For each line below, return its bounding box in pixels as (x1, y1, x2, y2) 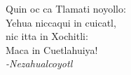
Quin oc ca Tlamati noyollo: (6, 1, 126, 15)
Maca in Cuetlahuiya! (6, 42, 98, 57)
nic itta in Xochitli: (6, 29, 88, 43)
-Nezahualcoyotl (6, 56, 73, 71)
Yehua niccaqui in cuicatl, (6, 15, 116, 29)
